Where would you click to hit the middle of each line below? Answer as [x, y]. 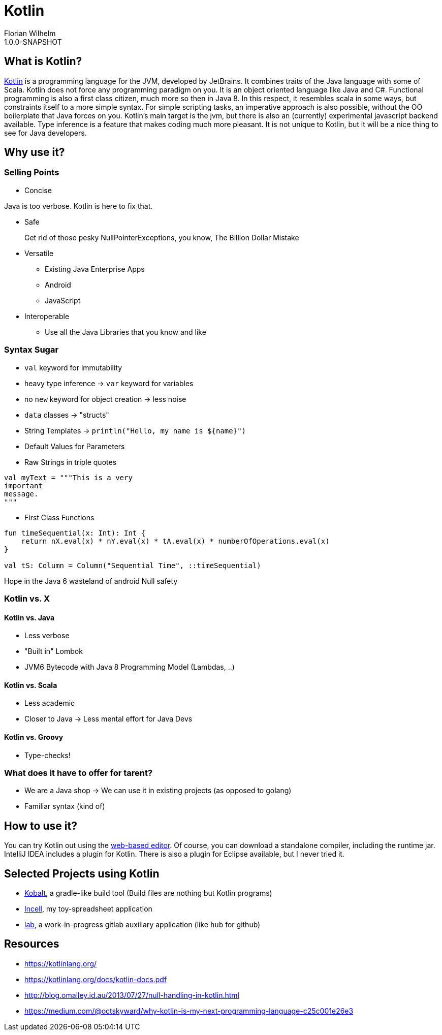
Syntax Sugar [31, 350]
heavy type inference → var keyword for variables [109, 383]
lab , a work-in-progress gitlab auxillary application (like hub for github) [143, 925]
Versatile [39, 253]
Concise [38, 190]
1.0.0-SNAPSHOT [33, 42]
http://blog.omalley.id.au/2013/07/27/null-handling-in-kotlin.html [132, 995]
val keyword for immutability [73, 367]
